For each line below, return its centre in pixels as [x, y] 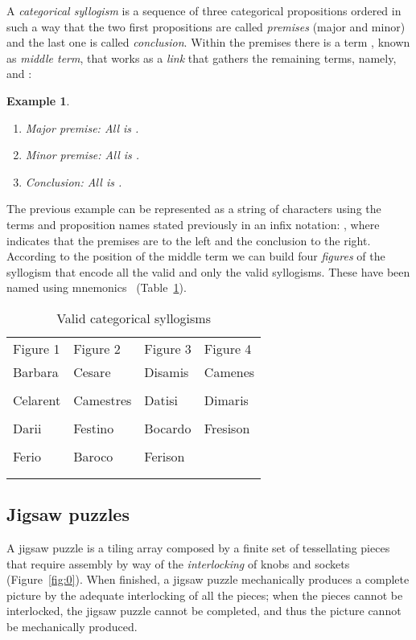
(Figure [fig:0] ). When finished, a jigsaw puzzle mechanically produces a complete [208, 579]
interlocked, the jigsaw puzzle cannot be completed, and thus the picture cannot [204, 611]
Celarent [37, 400]
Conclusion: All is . [74, 181]
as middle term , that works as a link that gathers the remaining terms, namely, [202, 57]
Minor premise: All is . [82, 155]
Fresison [227, 428]
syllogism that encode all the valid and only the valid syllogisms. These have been [208, 271]
